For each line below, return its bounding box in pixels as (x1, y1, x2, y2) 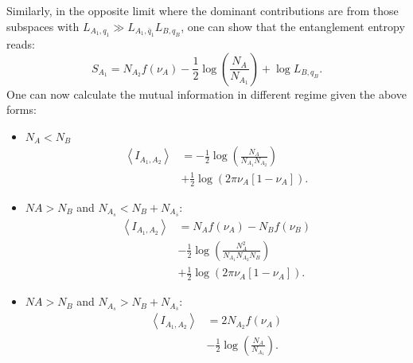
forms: (6, 101, 37, 118)
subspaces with (6, 18, 80, 34)
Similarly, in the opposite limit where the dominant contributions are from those (6, 2, 399, 18)
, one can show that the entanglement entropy (181, 18, 405, 34)
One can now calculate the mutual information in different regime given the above (6, 85, 407, 102)
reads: (6, 36, 35, 52)
